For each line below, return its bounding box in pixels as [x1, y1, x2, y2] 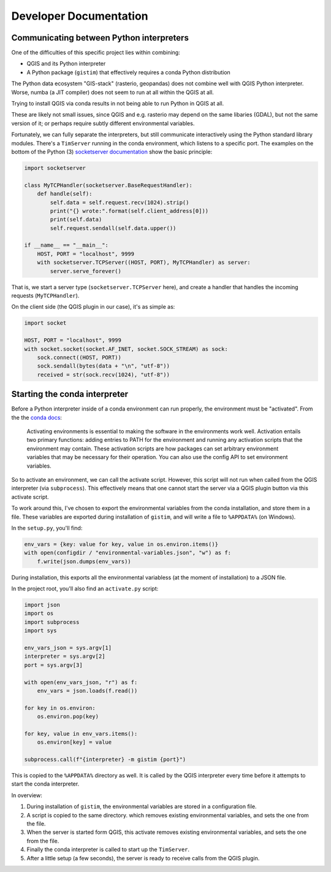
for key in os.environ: [24, 704, 96, 711]
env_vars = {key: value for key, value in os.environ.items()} [24, 541, 219, 547]
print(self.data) [50, 216, 102, 223]
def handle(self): [37, 190, 93, 198]
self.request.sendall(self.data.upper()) [50, 225, 177, 231]
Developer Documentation [11, 9, 148, 23]
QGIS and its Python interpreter [26, 60, 106, 68]
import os [24, 610, 54, 617]
